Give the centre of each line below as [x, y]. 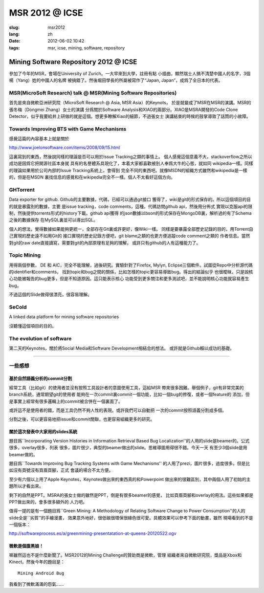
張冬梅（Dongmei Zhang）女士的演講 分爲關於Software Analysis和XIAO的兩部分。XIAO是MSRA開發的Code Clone [123, 110]
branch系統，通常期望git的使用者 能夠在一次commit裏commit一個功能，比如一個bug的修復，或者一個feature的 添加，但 [129, 395]
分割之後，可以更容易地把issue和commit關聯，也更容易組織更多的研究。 [82, 419]
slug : [14, 27]
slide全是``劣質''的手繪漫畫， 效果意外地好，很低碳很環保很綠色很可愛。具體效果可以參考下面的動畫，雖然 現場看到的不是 [131, 518]
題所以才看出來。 [26, 486]
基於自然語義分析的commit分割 [41, 378]
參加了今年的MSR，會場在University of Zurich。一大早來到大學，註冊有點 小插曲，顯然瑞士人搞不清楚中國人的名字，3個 [130, 73]
